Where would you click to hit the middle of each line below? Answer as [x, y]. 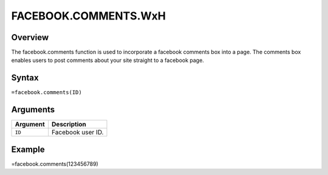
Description [69, 125]
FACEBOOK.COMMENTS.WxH [89, 16]
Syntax [25, 78]
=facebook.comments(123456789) [55, 163]
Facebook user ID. [78, 132]
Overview [30, 37]
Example [28, 149]
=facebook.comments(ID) [46, 92]
